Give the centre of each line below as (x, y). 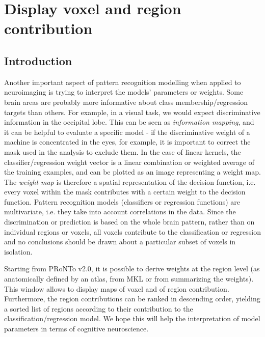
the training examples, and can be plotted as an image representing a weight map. (132, 172)
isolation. (18, 251)
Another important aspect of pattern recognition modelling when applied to (123, 82)
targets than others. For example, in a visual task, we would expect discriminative (132, 112)
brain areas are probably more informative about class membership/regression (126, 102)
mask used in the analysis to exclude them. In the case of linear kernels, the (123, 151)
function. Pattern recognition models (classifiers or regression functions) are (122, 201)
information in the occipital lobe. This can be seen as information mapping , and (129, 122)
